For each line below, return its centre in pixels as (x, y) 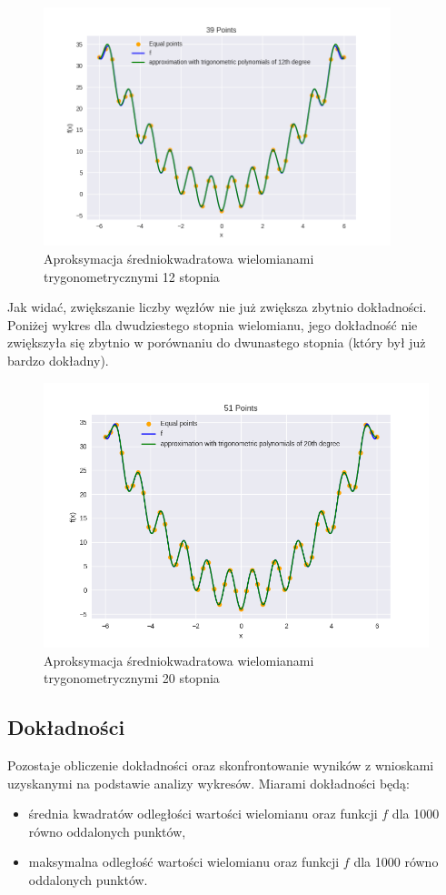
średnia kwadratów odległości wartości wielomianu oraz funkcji (203, 814)
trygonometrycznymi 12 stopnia (132, 276)
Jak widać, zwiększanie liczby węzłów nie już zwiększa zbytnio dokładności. (217, 307)
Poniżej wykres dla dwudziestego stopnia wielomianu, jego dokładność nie (213, 324)
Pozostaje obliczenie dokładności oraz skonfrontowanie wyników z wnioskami (221, 764)
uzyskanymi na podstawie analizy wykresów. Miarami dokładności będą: (209, 783)
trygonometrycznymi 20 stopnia (132, 678)
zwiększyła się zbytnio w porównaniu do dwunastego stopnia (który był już (217, 342)
